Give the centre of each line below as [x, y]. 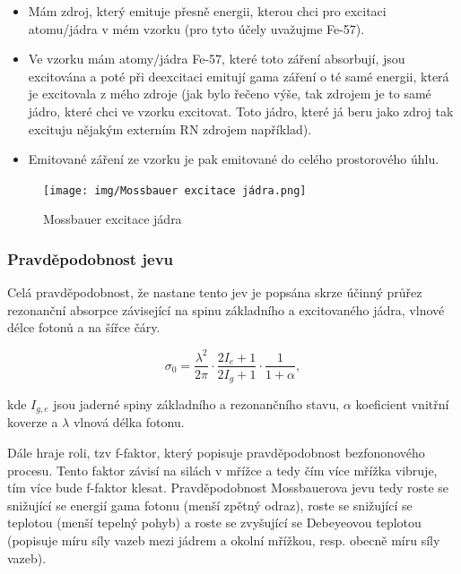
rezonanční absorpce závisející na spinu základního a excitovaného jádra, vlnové [226, 309]
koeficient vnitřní [402, 404]
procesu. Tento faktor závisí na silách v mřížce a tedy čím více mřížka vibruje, [222, 470]
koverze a [33, 422]
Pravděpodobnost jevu [91, 258]
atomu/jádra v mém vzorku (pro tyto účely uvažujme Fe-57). [196, 28]
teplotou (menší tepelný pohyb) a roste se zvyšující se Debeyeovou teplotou [214, 523]
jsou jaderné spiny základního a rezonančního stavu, [196, 404]
